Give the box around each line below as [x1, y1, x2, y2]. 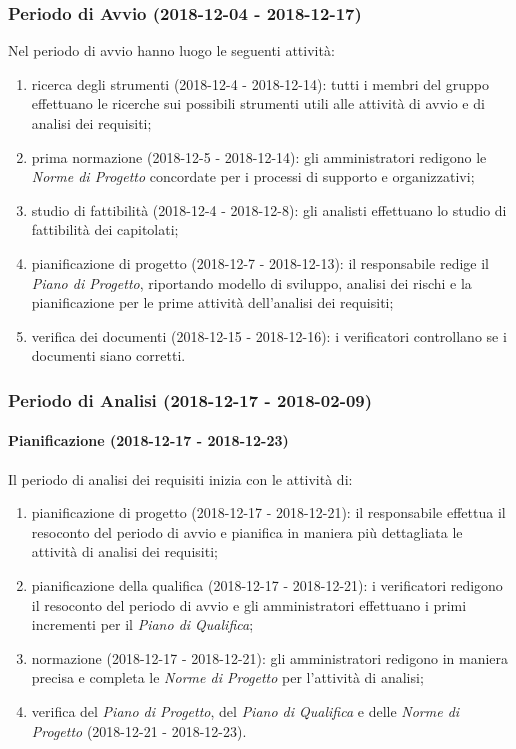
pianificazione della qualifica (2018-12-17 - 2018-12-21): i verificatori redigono [31, 574, 503, 595]
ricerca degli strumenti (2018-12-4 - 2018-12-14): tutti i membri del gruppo [31, 73, 489, 94]
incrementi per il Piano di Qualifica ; [31, 614, 254, 635]
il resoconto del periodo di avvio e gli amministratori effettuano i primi [31, 594, 467, 615]
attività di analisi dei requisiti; [31, 541, 218, 562]
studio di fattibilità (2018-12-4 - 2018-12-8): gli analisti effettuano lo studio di [31, 199, 507, 220]
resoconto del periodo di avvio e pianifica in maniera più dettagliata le [31, 521, 463, 542]
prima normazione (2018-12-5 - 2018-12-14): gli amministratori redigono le [31, 146, 487, 167]
